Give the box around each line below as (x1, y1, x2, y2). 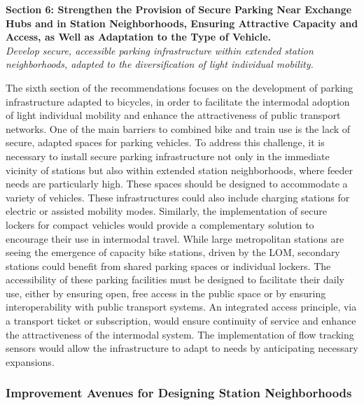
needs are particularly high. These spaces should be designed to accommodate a (6, 176, 348, 191)
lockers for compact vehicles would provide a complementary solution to (6, 217, 314, 232)
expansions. (6, 354, 55, 369)
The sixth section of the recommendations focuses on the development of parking (6, 80, 353, 94)
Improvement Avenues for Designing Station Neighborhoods (6, 384, 352, 402)
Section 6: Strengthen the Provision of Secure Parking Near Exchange (6, 2, 352, 16)
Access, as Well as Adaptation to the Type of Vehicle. (6, 29, 272, 44)
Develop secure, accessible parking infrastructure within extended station (6, 43, 314, 57)
